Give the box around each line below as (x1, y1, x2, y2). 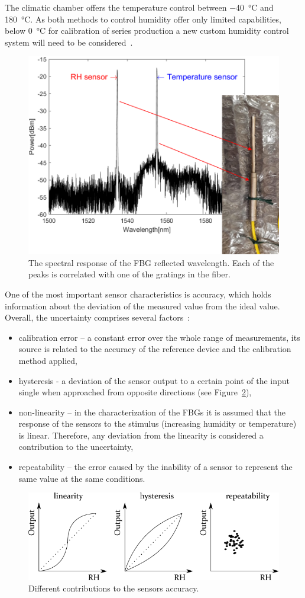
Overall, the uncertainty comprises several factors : (5, 311, 190, 324)
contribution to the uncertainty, (18, 440, 134, 453)
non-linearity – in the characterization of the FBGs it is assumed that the (18, 405, 286, 418)
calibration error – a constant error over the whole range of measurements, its (18, 331, 300, 343)
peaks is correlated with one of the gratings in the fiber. (28, 268, 231, 280)
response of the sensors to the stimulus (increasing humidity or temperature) (18, 417, 297, 430)
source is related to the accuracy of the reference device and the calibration (18, 343, 291, 355)
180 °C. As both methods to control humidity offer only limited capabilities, (5, 12, 281, 25)
